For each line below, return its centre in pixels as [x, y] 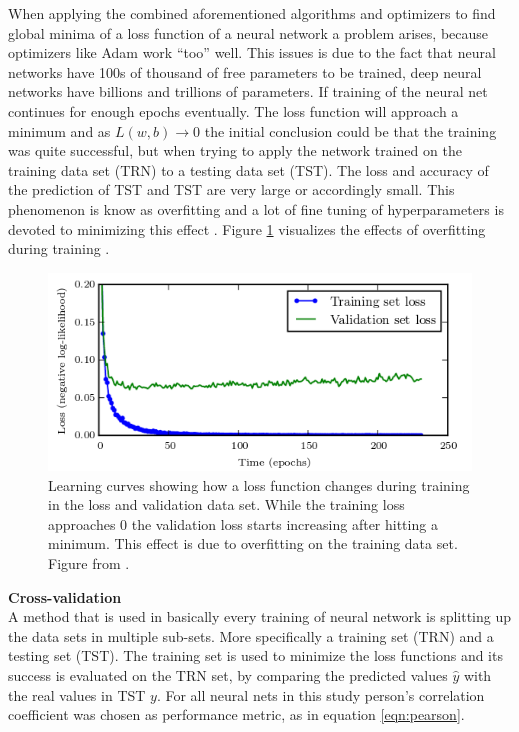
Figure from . [89, 562]
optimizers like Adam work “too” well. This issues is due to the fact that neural [252, 52]
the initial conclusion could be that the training [350, 130]
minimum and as [59, 130]
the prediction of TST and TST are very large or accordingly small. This [231, 189]
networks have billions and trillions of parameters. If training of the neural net [248, 91]
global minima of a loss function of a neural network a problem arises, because [248, 32]
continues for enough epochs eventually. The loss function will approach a [233, 110]
